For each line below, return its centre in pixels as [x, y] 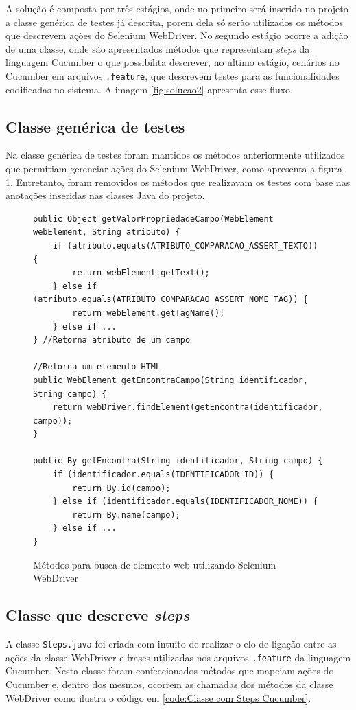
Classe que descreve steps [98, 615]
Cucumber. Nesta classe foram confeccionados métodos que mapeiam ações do [170, 671]
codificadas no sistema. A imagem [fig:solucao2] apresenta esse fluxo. [149, 89]
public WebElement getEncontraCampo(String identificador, [170, 380]
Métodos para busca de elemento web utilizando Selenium [155, 564]
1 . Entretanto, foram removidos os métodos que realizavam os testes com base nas [178, 182]
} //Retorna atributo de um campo [112, 340]
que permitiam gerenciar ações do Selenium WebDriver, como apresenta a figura [174, 169]
